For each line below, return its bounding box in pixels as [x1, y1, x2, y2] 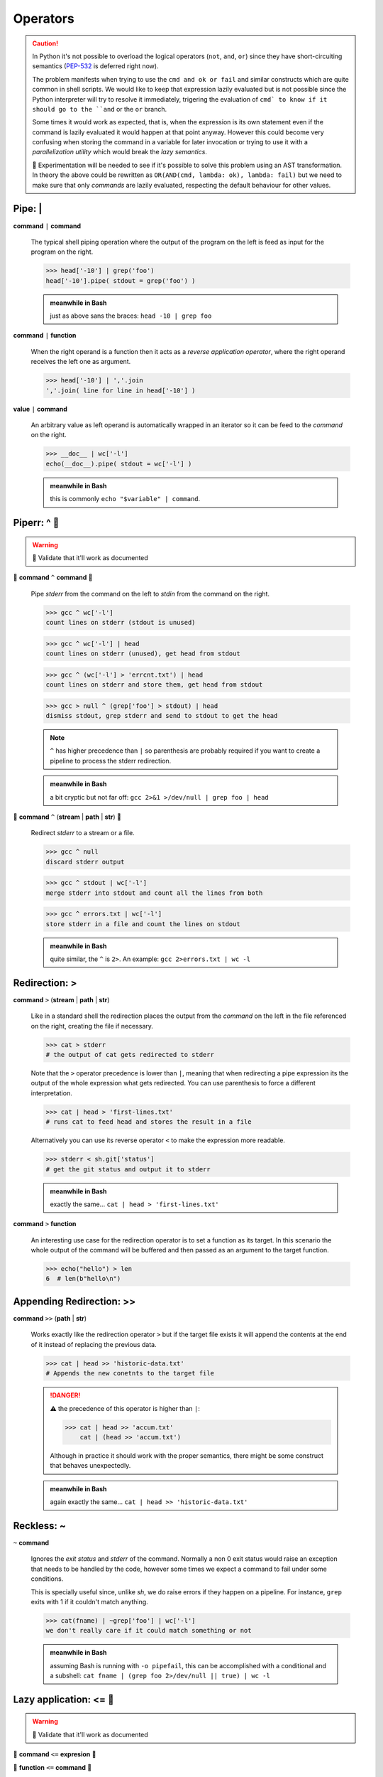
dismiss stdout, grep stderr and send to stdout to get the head [45, 712, 278, 719]
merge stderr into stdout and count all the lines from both [45, 888, 263, 897]
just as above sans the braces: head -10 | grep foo [50, 311, 212, 320]
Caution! [32, 39, 59, 48]
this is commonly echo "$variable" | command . [50, 495, 201, 503]
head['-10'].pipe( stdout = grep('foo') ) [45, 277, 196, 284]
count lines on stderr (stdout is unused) [45, 618, 196, 627]
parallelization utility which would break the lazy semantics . [32, 148, 207, 156]
